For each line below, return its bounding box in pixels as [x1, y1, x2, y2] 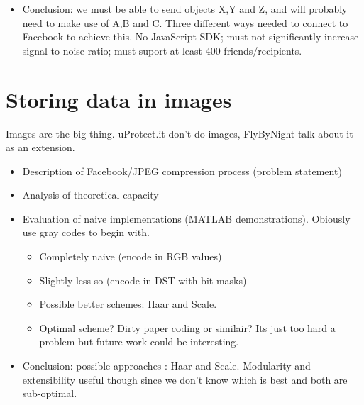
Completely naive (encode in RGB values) [39, 249, 222, 264]
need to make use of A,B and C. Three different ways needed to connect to [22, 15, 348, 30]
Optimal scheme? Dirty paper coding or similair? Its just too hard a [39, 320, 336, 335]
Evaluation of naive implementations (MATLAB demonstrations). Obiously [22, 211, 351, 226]
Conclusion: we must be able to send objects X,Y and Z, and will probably [22, 1, 348, 16]
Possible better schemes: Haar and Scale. [39, 296, 217, 311]
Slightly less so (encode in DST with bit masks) [39, 272, 247, 287]
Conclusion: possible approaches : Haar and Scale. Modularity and [22, 358, 311, 373]
